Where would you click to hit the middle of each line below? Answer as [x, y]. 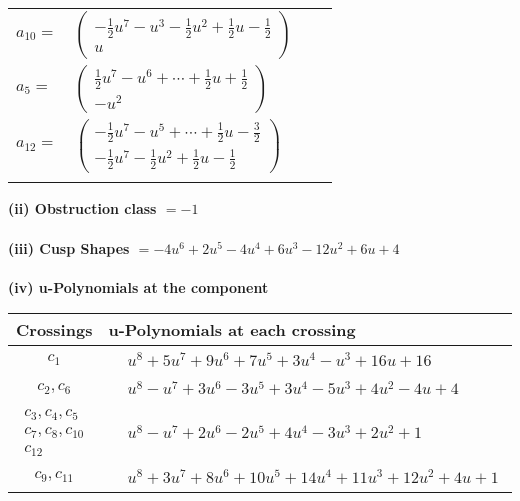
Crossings [54, 330]
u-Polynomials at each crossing [232, 330]
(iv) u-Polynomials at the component [138, 286]
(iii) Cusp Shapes [69, 247]
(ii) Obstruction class [82, 208]
